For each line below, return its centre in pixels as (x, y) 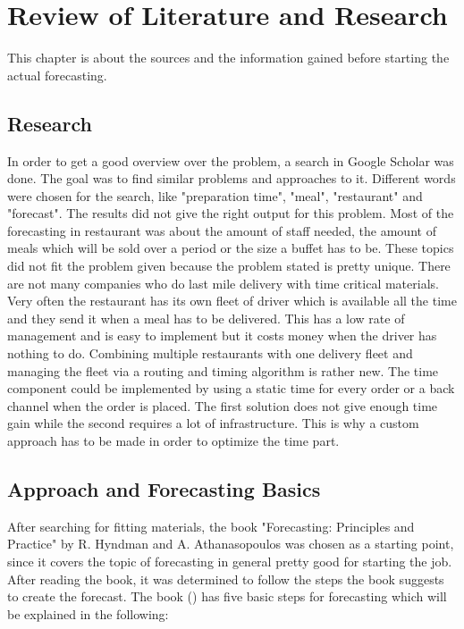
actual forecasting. (57, 75)
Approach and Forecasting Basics (164, 489)
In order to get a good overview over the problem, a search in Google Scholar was (231, 160)
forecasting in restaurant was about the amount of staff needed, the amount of (222, 230)
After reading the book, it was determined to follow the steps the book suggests (226, 579)
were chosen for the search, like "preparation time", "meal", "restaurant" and (215, 195)
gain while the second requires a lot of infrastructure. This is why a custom (213, 423)
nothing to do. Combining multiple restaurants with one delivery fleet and (210, 353)
